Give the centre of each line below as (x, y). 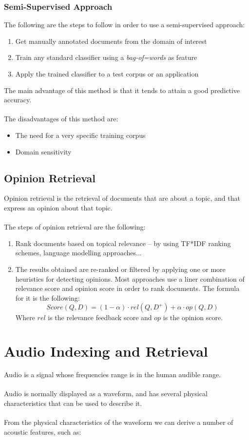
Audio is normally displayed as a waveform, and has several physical (106, 393)
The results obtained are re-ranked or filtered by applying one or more (120, 269)
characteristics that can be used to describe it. (73, 403)
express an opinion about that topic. (58, 207)
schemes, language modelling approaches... (78, 253)
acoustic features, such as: (43, 431)
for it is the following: (48, 297)
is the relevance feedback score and (100, 317)
